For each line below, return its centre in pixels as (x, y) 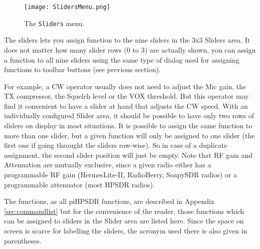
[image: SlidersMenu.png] (67, 7)
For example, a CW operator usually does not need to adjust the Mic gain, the (125, 86)
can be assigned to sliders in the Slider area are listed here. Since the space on (124, 221)
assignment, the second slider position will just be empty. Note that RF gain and (128, 155)
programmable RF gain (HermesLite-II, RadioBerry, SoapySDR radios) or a (120, 175)
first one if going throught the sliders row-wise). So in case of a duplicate (116, 145)
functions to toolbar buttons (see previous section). (82, 69)
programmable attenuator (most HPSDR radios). (79, 184)
